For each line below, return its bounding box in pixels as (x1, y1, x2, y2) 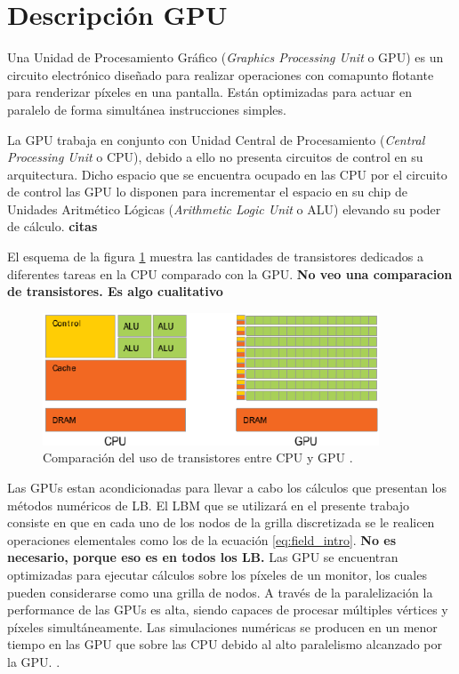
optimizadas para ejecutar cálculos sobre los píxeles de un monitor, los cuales (7, 565, 427, 583)
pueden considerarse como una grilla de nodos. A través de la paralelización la (7, 582, 433, 601)
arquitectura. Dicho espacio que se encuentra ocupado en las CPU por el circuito (7, 164, 447, 183)
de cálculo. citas (7, 217, 98, 236)
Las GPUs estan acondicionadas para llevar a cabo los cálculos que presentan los (7, 477, 447, 496)
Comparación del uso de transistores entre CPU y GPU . (43, 448, 353, 467)
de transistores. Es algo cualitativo (7, 282, 223, 301)
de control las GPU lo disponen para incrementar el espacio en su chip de (7, 182, 407, 201)
